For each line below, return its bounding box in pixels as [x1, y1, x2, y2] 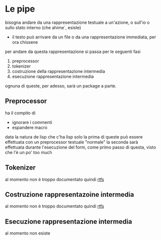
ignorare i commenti [12, 119, 52, 125]
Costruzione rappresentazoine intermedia [5, 190, 134, 199]
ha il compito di [5, 110, 36, 116]
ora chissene [12, 39, 38, 45]
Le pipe [5, 3, 35, 15]
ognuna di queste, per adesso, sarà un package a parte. [5, 83, 117, 88]
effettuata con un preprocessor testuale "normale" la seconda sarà [5, 139, 138, 145]
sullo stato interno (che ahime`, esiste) [5, 24, 81, 30]
